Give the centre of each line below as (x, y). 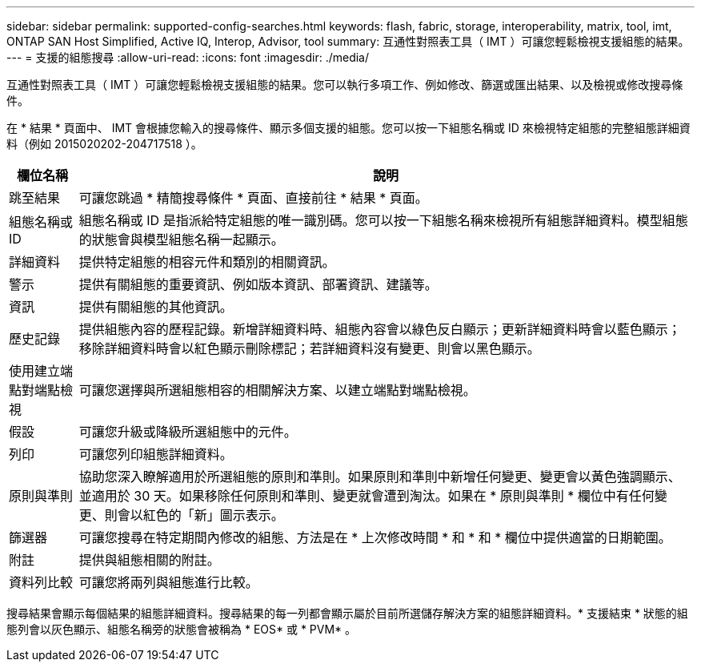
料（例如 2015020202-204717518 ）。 (104, 144)
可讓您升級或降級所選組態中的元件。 (188, 432)
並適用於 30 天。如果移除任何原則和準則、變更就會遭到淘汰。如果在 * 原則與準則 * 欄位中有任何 (367, 496)
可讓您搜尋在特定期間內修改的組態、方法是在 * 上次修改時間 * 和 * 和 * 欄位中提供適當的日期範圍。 (375, 537)
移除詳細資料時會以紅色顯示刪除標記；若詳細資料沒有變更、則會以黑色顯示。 (309, 348)
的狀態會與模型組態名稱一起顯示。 (181, 239)
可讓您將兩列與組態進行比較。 (168, 582)
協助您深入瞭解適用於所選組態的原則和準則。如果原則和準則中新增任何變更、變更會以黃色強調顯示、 (380, 477)
